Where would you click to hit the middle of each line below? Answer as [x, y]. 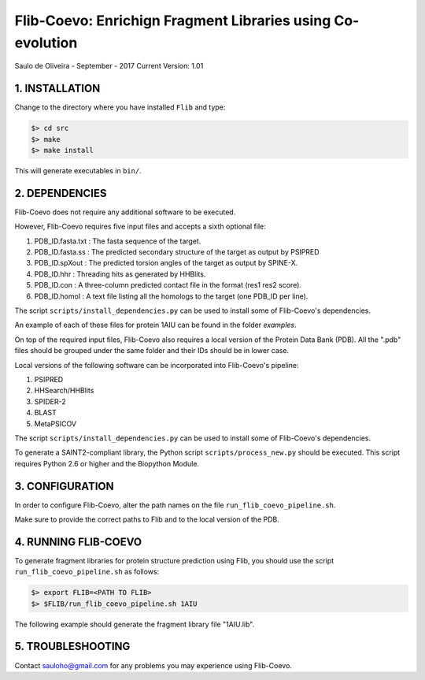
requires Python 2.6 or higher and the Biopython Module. [107, 463]
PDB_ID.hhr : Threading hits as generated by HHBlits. [120, 274]
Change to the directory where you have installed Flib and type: [120, 107]
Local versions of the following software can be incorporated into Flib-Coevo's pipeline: [157, 365]
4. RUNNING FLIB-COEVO [78, 542]
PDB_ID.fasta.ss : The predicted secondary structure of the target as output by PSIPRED [177, 252]
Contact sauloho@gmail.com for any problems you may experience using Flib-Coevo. [153, 665]
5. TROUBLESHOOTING [72, 647]
